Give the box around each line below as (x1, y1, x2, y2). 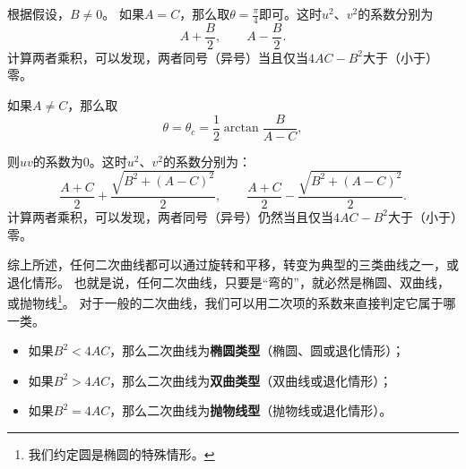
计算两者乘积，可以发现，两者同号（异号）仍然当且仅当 (7, 207, 333, 226)
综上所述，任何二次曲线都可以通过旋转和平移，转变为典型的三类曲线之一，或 (7, 255, 459, 274)
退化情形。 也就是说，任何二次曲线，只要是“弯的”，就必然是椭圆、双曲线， (7, 272, 450, 291)
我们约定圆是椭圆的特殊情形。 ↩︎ (28, 444, 215, 463)
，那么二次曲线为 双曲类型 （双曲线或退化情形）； (109, 371, 393, 389)
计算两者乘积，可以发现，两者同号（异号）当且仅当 (7, 47, 308, 66)
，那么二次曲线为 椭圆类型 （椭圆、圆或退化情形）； (109, 341, 405, 360)
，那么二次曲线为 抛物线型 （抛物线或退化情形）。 (109, 401, 393, 420)
